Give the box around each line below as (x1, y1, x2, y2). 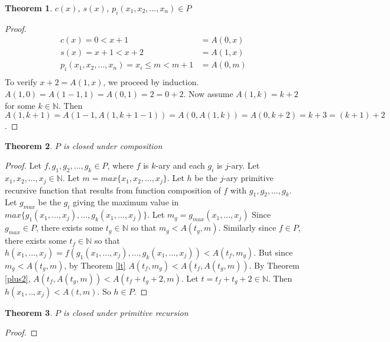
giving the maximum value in (73, 196, 179, 208)
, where (107, 159, 134, 172)
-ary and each (155, 159, 205, 172)
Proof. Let (5, 159, 41, 172)
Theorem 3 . (5, 306, 53, 318)
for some (5, 99, 35, 111)
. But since (253, 246, 293, 258)
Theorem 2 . (5, 139, 53, 151)
